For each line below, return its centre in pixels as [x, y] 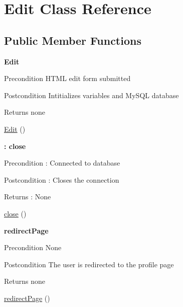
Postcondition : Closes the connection [62, 179]
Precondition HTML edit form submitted [67, 78]
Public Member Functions [73, 40]
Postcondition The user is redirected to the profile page [89, 264]
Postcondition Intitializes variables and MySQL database [92, 95]
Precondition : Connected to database [62, 163]
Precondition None [33, 247]
